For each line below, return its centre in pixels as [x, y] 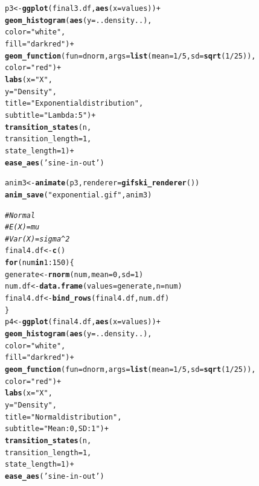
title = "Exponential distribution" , [74, 104]
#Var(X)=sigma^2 [37, 239]
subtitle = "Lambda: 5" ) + [50, 115]
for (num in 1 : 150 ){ [40, 263]
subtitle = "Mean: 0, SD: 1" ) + [57, 429]
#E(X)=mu [22, 227]
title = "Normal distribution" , [63, 417]
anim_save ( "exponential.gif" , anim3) [78, 195]
